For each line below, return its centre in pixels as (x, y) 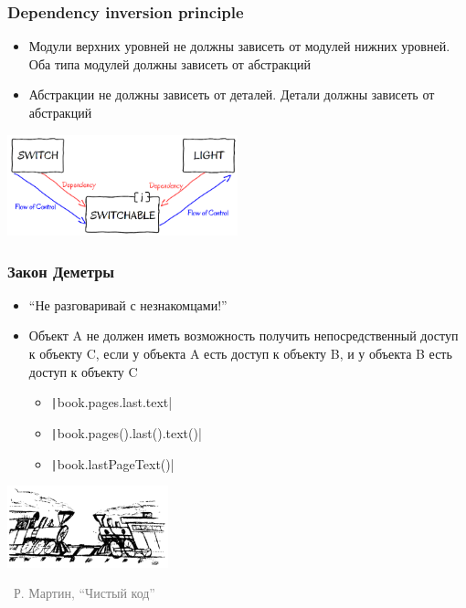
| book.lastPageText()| (112, 463)
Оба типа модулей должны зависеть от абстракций (169, 63)
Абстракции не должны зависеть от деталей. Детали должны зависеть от (232, 94)
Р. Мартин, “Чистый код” (84, 593)
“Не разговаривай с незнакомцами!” (128, 304)
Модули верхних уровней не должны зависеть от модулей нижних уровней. (239, 46)
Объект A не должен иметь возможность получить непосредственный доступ (244, 335)
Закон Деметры (61, 271)
